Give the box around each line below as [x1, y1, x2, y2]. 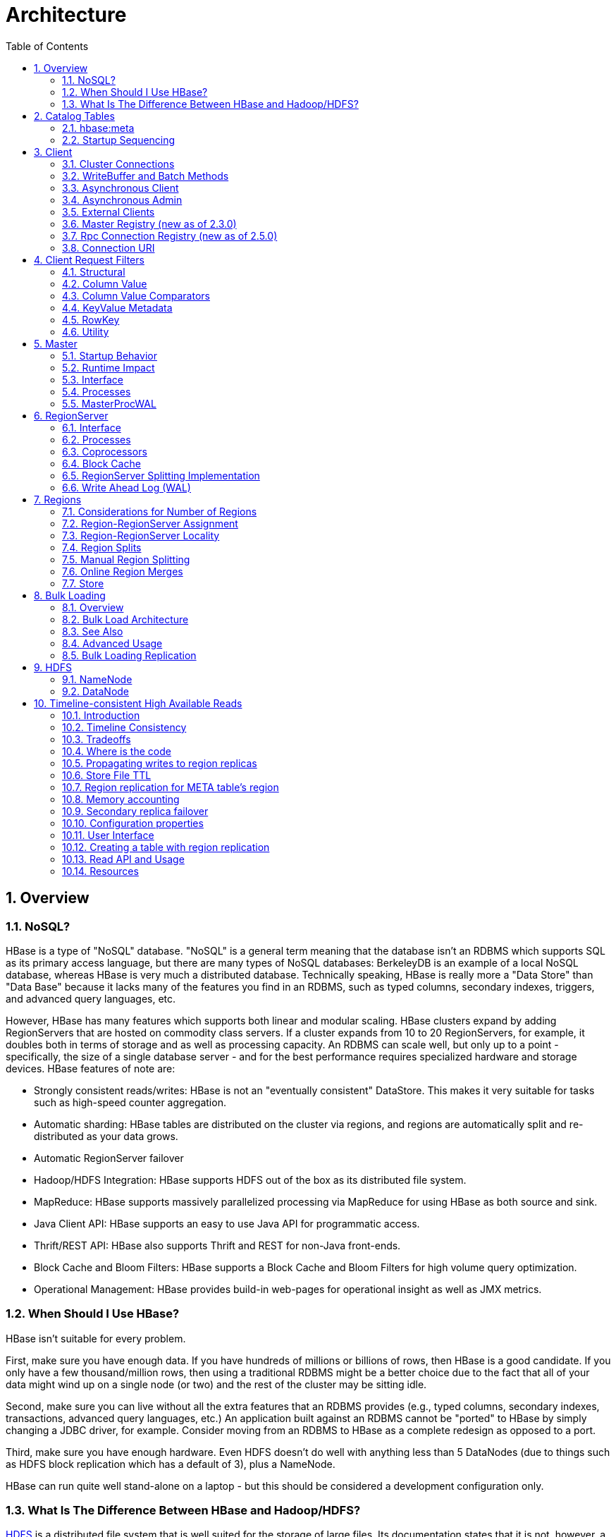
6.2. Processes [62, 433, 131, 446]
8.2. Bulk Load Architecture [62, 613, 189, 625]
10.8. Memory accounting [62, 792, 180, 805]
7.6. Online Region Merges [62, 565, 183, 577]
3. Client [34, 145, 73, 158]
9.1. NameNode [62, 673, 133, 685]
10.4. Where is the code [62, 745, 171, 757]
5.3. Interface [62, 373, 124, 386]
